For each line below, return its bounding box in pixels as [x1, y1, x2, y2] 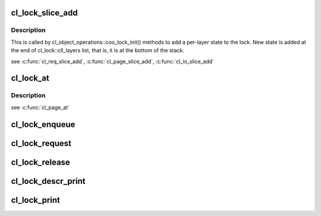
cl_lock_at [11, 73, 50, 83]
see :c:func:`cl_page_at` [11, 104, 70, 111]
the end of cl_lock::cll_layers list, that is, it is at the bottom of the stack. [11, 47, 184, 54]
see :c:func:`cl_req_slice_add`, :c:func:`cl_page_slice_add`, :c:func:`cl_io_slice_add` [11, 58, 215, 65]
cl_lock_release [11, 157, 71, 167]
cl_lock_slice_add [11, 8, 78, 18]
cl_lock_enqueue [11, 119, 75, 129]
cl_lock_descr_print [11, 176, 86, 186]
